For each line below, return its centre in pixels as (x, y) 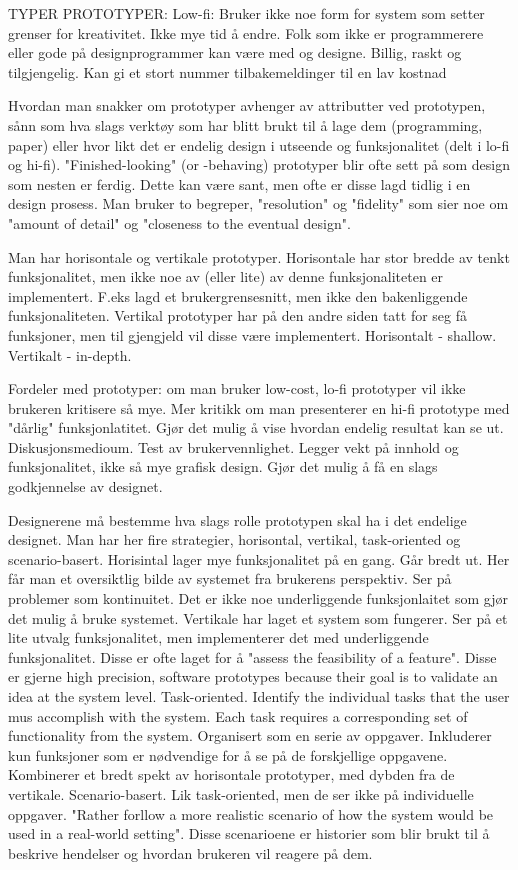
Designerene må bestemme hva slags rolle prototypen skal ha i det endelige (237, 519)
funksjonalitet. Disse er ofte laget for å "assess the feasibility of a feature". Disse (252, 656)
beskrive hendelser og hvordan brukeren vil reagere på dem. (190, 852)
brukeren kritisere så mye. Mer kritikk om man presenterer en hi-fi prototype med (259, 407)
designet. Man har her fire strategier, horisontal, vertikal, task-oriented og (234, 539)
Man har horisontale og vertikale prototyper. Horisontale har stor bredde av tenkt (259, 256)
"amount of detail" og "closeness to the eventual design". (179, 222)
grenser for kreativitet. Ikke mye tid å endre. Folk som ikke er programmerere (246, 32)
